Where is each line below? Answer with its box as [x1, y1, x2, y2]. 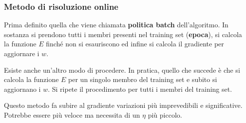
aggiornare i [4, 48, 39, 58]
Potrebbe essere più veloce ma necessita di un [4, 109, 140, 120]
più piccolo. [148, 109, 182, 120]
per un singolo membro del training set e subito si [68, 74, 217, 84]
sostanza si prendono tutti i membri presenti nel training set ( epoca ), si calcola [4, 29, 242, 39]
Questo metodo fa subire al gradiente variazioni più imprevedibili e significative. [4, 100, 243, 110]
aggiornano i [4, 83, 41, 94]
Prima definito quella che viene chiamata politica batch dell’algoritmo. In [4, 20, 228, 30]
